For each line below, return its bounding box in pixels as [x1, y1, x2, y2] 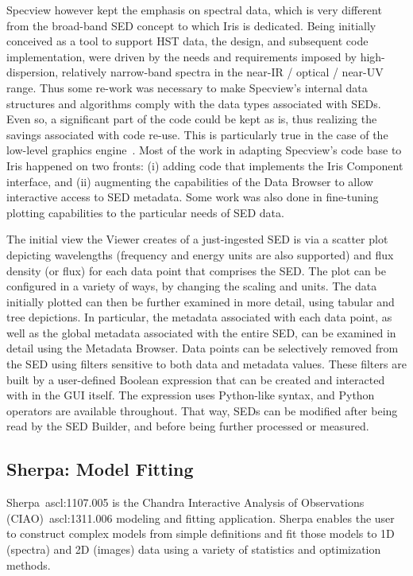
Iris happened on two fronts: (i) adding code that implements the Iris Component [6, 157, 403, 173]
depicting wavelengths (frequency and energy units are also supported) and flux [6, 246, 394, 263]
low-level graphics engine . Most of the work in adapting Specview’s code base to [6, 142, 402, 158]
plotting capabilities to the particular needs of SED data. [6, 204, 284, 220]
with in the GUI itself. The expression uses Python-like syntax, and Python [6, 387, 375, 403]
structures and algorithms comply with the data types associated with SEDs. [6, 95, 381, 111]
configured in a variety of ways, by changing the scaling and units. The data [6, 278, 377, 294]
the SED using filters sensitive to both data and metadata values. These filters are [6, 356, 407, 372]
